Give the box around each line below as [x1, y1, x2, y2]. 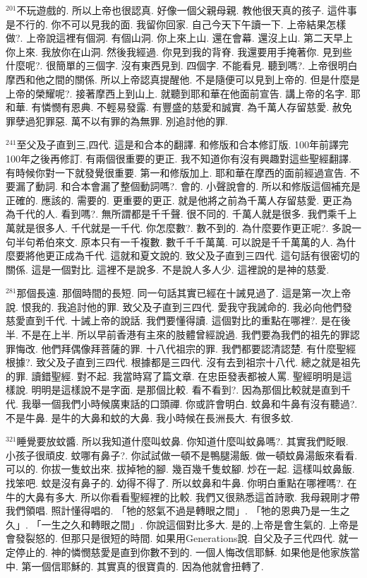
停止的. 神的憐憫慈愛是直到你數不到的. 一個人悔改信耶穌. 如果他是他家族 [15, 544, 350, 559]
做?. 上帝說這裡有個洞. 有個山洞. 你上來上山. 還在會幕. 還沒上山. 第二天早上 [6, 30, 353, 45]
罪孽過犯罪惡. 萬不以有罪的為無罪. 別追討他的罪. [6, 113, 228, 128]
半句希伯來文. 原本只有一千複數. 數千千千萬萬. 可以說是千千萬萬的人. [15, 234, 333, 249]
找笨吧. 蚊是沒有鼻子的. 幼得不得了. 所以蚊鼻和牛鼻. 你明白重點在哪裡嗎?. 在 [6, 476, 357, 490]
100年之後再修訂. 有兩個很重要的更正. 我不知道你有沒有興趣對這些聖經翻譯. [6, 151, 351, 165]
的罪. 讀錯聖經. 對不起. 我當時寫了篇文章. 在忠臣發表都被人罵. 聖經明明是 [6, 368, 342, 383]
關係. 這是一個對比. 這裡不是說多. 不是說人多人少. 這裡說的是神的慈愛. [6, 261, 330, 276]
